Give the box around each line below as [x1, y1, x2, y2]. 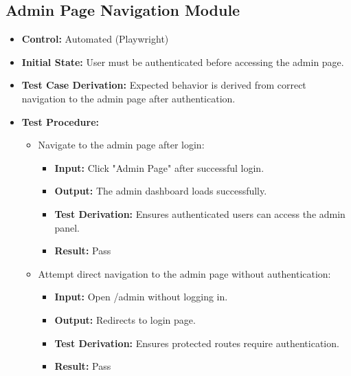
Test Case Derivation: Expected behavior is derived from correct [21, 78, 306, 92]
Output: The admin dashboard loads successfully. [54, 184, 267, 198]
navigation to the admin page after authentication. [21, 91, 236, 105]
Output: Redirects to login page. [54, 312, 196, 327]
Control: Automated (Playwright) [21, 32, 169, 46]
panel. [54, 220, 80, 234]
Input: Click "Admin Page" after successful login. [54, 160, 264, 175]
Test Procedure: [21, 114, 100, 129]
